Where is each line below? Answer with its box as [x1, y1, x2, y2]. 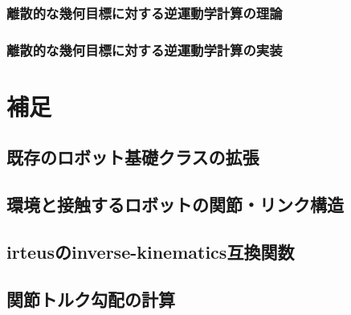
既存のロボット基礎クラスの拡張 [6, 145, 259, 170]
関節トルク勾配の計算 [6, 286, 175, 311]
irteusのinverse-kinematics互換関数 [6, 239, 295, 264]
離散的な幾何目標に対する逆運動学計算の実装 [6, 39, 283, 59]
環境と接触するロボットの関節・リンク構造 [6, 192, 344, 217]
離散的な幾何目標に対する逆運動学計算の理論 [6, 2, 283, 22]
